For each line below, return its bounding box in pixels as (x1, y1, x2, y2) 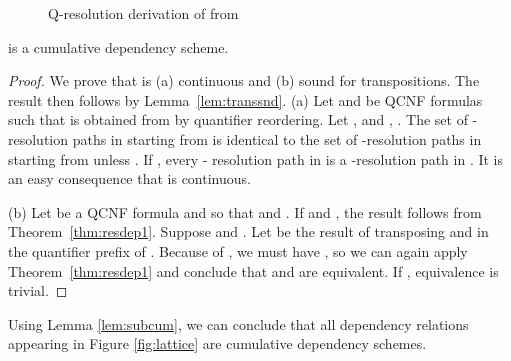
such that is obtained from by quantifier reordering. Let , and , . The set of (8, 109, 468, 130)
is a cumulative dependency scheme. (8, 36, 229, 57)
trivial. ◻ (8, 280, 68, 301)
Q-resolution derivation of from (48, 3, 239, 23)
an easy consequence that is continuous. (8, 168, 251, 189)
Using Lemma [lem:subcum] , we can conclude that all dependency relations (8, 313, 469, 334)
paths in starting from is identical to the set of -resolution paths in (72, 128, 482, 149)
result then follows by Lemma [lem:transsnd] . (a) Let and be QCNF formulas (8, 89, 483, 110)
